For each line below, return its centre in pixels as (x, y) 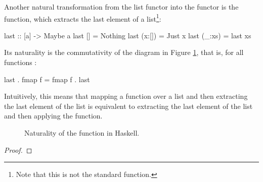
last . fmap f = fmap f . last (47, 79)
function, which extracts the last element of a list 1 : (83, 18)
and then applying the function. (53, 116)
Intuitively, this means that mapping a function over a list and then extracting (126, 96)
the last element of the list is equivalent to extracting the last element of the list (128, 106)
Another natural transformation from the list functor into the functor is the (121, 7)
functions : (20, 62)
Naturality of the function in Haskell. (82, 133)
